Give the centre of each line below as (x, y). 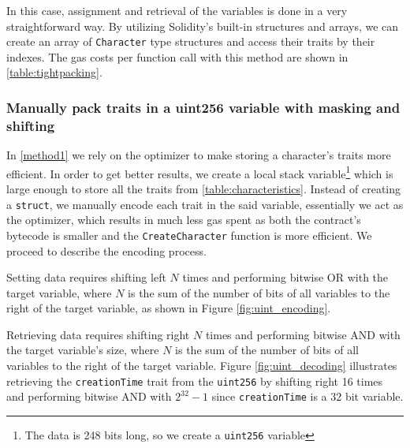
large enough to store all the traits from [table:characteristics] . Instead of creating (204, 189)
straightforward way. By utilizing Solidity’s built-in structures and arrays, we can (203, 26)
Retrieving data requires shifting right (98, 334)
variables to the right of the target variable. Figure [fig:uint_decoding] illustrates (202, 366)
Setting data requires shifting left (86, 277)
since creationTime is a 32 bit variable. (307, 396)
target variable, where (59, 292)
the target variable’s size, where (83, 350)
